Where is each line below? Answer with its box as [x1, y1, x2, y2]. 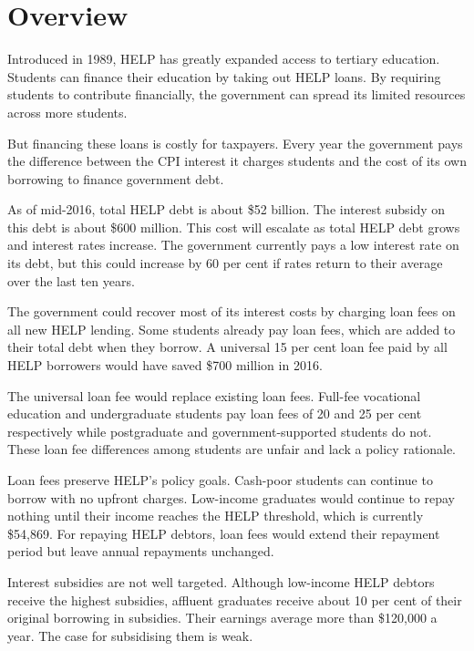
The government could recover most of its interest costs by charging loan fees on [7, 302, 456, 321]
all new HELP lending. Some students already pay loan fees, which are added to [7, 319, 456, 338]
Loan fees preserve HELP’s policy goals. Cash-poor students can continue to [7, 470, 433, 489]
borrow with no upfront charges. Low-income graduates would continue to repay [7, 488, 455, 507]
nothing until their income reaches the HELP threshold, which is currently [7, 506, 424, 525]
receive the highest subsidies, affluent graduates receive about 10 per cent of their [7, 590, 462, 609]
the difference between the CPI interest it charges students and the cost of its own [7, 151, 467, 170]
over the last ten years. [7, 271, 135, 290]
